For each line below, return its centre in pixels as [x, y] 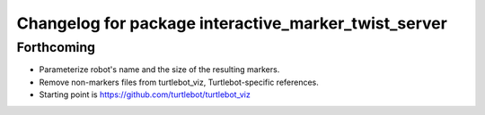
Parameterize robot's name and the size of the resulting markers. [159, 70]
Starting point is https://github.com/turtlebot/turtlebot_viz [145, 94]
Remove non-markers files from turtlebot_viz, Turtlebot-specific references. [179, 82]
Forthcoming [56, 47]
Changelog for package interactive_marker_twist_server [232, 23]
